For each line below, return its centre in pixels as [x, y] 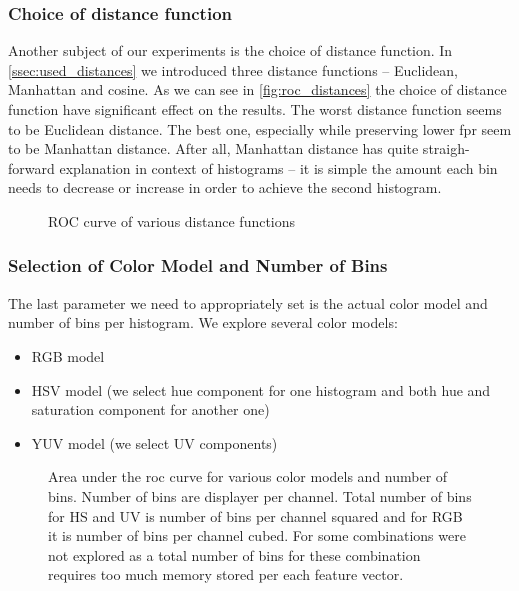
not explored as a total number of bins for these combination [234, 554]
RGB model [68, 355]
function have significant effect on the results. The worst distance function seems [255, 109]
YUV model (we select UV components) [154, 442]
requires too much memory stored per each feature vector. [226, 574]
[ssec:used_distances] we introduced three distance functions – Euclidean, [233, 69]
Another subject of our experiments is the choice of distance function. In [230, 50]
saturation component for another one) [150, 409]
